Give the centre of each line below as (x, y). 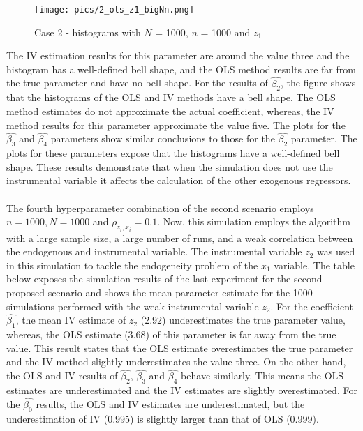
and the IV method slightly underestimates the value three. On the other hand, (176, 362)
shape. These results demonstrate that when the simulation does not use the (170, 166)
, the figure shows (318, 83)
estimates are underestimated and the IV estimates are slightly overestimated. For (182, 390)
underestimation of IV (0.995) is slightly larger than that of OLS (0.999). (163, 418)
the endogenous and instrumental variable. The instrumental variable (154, 251)
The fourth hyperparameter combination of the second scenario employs (160, 207)
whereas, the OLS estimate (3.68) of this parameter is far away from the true (171, 334)
